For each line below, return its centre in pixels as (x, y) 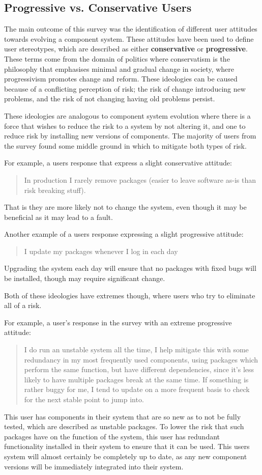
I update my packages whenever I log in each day (101, 251)
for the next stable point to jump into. (84, 399)
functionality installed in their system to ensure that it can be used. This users (127, 446)
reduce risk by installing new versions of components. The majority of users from (130, 136)
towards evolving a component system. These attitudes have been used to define (129, 38)
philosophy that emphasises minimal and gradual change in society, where (119, 68)
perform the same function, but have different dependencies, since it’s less (139, 369)
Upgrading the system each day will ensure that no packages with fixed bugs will (130, 268)
